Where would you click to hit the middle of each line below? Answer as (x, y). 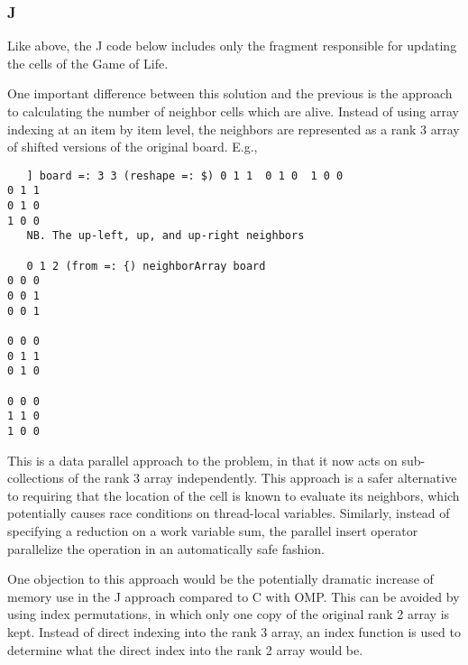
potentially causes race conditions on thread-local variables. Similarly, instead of (229, 513)
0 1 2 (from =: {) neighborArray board (146, 266)
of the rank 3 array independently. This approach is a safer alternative (262, 478)
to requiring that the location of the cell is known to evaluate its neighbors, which (234, 495)
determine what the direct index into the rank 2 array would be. (185, 649)
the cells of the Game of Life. (88, 63)
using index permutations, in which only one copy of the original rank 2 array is (229, 614)
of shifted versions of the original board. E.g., (133, 147)
